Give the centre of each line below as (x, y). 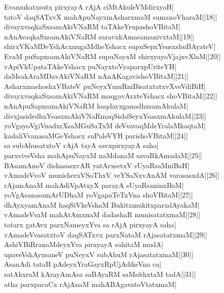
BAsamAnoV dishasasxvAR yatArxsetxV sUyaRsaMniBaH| (97, 165)
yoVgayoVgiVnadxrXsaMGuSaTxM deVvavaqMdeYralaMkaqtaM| (105, 126)
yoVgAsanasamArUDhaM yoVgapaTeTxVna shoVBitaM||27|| (99, 195)
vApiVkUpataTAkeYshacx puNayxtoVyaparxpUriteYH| (90, 66)
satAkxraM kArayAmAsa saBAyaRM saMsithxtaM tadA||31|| (100, 274)
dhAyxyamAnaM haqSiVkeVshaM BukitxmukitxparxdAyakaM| (102, 204)
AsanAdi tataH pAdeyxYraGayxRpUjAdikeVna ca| (83, 264)
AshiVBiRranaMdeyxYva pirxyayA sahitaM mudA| (84, 244)
